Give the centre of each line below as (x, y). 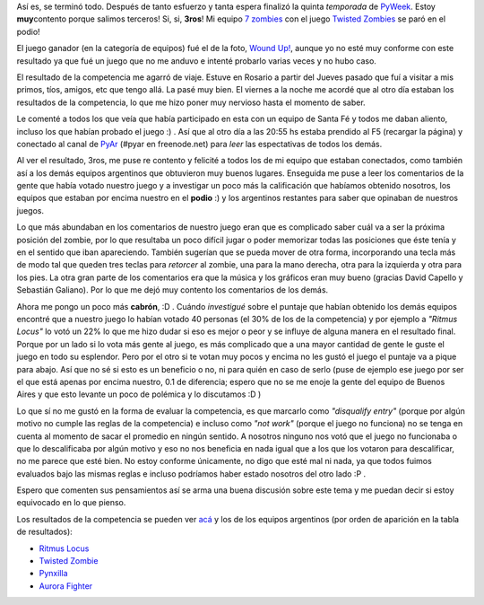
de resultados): (45, 532)
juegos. (30, 210)
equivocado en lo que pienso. (71, 503)
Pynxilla (53, 574)
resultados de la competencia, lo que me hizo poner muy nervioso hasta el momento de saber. (191, 102)
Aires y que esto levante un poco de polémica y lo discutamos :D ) (139, 394)
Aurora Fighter (66, 586)
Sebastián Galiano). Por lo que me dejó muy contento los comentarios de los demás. (173, 290)
